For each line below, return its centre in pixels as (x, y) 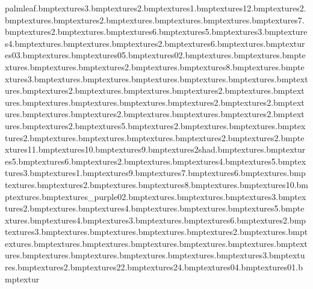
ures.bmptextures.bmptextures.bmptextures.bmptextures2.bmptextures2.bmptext (155, 102)
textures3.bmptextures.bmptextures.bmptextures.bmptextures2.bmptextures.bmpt (156, 232)
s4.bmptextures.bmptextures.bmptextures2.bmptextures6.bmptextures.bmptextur (155, 43)
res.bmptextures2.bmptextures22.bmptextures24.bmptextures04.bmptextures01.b (154, 267)
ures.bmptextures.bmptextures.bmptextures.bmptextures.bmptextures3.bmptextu (155, 255)
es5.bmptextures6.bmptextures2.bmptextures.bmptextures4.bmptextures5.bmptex (156, 161)
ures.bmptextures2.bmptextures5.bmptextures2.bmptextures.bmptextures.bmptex (155, 125)
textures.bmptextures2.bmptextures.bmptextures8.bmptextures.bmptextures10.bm (156, 184)
